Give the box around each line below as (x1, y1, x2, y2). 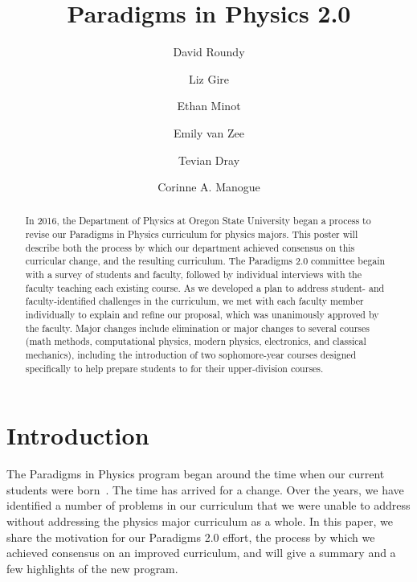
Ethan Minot (177, 97, 241, 114)
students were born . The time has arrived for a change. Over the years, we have (6, 481, 404, 498)
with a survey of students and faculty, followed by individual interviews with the (25, 268, 362, 281)
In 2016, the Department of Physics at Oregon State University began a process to (25, 214, 371, 227)
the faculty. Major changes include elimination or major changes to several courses (25, 321, 370, 334)
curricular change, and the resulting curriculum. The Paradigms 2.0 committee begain (25, 254, 386, 268)
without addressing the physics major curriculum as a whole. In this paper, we (6, 513, 393, 530)
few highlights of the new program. (6, 559, 178, 576)
